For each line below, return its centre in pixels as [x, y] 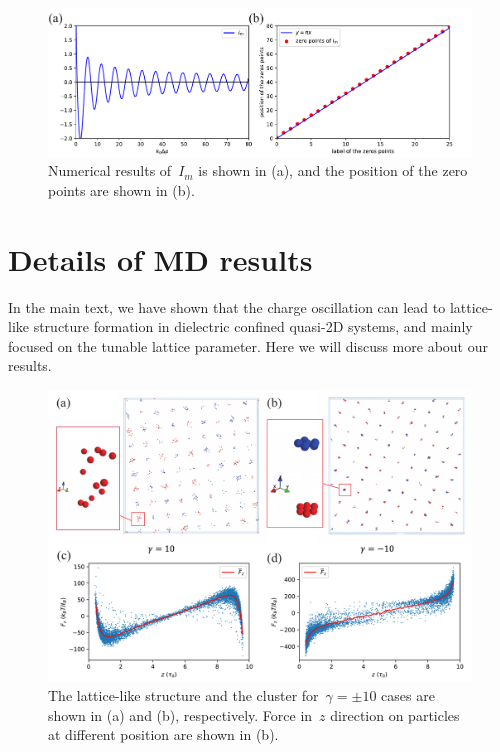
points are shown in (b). [121, 189]
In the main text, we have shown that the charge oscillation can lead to [227, 306]
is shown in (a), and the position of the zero [333, 170]
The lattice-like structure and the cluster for [183, 695]
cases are [408, 695]
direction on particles [395, 714]
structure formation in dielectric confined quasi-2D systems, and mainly [253, 326]
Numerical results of [110, 170]
